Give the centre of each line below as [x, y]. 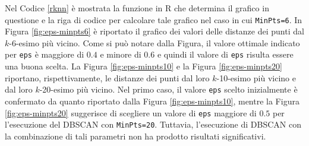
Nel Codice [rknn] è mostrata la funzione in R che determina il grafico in [137, 8]
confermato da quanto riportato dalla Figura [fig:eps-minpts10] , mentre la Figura [152, 101]
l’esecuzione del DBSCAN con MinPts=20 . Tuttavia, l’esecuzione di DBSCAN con [153, 124]
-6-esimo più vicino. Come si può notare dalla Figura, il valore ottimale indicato [154, 42]
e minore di [121, 54]
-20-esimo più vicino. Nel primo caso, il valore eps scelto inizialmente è [168, 89]
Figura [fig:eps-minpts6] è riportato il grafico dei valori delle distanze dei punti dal [154, 31]
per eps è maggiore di [45, 54]
